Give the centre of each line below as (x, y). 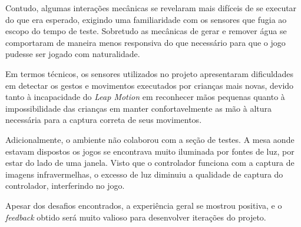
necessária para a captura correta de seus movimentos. (104, 120)
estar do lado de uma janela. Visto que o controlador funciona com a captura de (150, 163)
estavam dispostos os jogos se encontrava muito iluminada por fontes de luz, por (150, 151)
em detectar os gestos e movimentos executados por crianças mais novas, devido (150, 85)
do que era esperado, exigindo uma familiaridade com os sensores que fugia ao (146, 19)
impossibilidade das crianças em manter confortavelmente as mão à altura (139, 108)
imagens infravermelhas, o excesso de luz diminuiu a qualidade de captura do (144, 174)
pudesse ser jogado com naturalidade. (73, 54)
